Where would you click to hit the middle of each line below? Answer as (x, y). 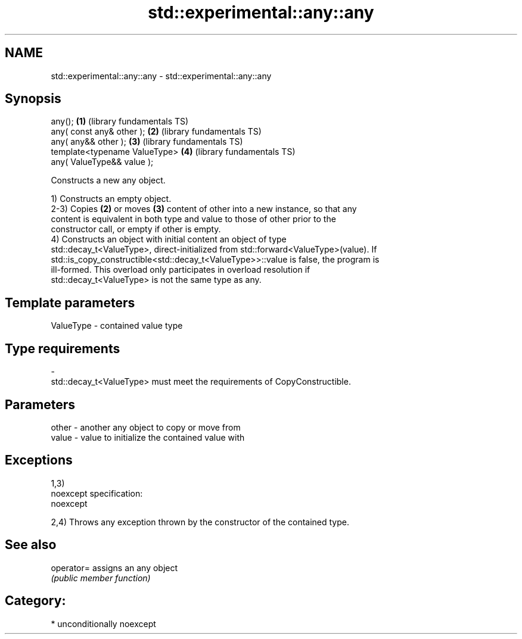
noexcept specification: (97, 493)
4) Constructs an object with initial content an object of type (169, 239)
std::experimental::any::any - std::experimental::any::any (161, 76)
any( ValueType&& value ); (102, 162)
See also (31, 545)
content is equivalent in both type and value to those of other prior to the (193, 219)
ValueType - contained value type (117, 326)
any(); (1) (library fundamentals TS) (120, 121)
